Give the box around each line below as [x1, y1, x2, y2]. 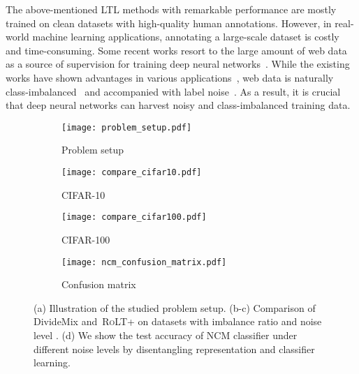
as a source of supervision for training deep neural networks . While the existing [6, 57, 350, 71]
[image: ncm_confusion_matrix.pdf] [61, 257, 227, 267]
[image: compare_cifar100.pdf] [61, 212, 207, 223]
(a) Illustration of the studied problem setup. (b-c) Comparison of [34, 300, 316, 315]
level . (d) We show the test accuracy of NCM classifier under [34, 327, 298, 342]
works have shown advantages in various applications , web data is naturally [6, 70, 334, 84]
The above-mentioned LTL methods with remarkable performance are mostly [6, 2, 337, 16]
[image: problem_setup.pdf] [61, 122, 192, 133]
